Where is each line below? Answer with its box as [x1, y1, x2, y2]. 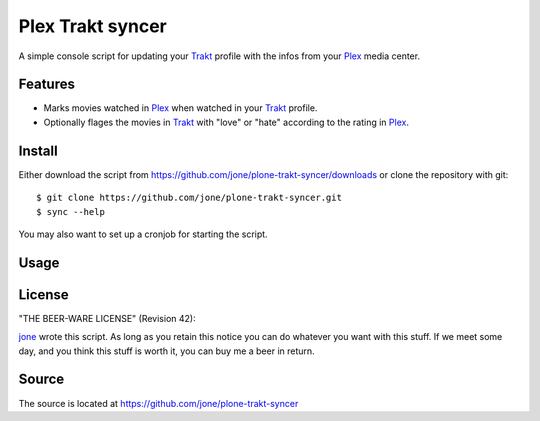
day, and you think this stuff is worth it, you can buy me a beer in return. [18, 345, 315, 357]
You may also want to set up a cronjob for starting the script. [18, 228, 269, 240]
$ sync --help [36, 206, 105, 217]
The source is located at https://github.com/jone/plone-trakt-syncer [18, 397, 299, 409]
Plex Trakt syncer [18, 15, 167, 37]
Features [18, 76, 75, 93]
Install [18, 142, 59, 159]
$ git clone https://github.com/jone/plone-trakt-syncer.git [36, 192, 342, 204]
